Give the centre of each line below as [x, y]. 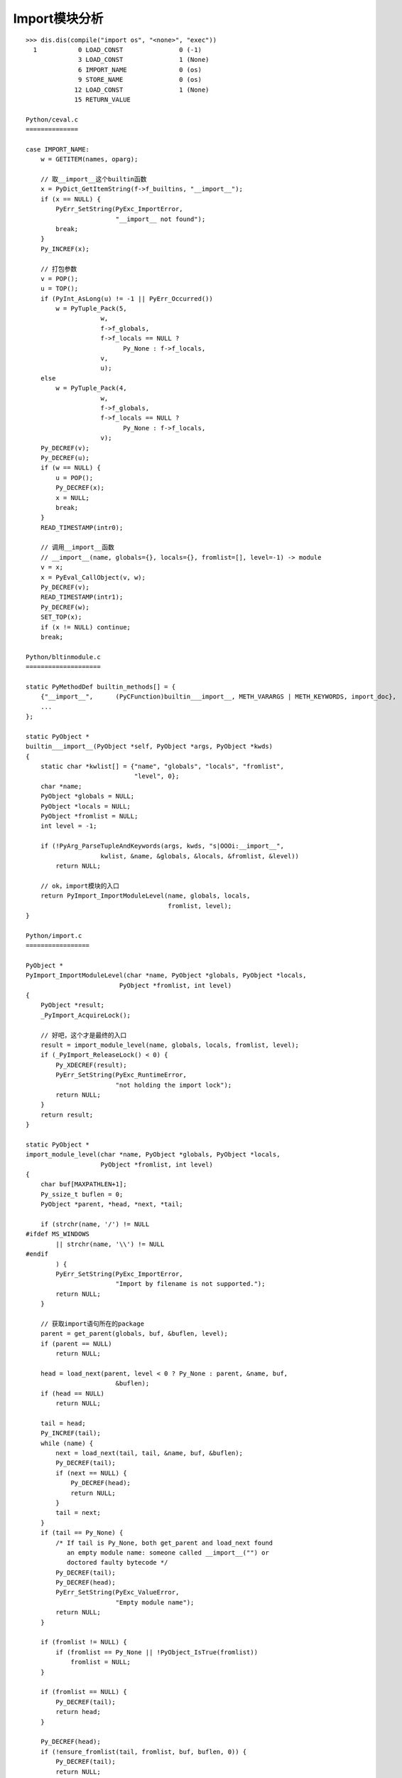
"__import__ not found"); [161, 219]
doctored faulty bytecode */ [117, 1563]
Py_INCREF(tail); [70, 1433]
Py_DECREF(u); [65, 458]
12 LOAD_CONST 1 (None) [142, 90]
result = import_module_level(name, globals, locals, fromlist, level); [170, 1045]
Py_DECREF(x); [80, 488]
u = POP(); [75, 478]
